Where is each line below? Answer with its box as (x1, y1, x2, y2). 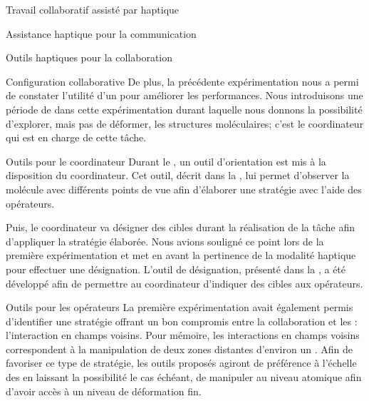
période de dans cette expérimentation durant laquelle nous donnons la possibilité (6, 101, 363, 116)
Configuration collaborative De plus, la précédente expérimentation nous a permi (6, 73, 359, 88)
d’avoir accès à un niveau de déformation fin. (6, 383, 202, 398)
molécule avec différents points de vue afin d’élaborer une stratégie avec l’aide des (6, 181, 362, 196)
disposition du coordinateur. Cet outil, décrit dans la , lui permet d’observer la (6, 168, 350, 183)
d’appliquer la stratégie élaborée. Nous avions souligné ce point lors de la (6, 233, 324, 248)
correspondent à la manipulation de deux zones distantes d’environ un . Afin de (6, 341, 353, 356)
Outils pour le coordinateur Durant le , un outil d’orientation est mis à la (6, 153, 326, 168)
